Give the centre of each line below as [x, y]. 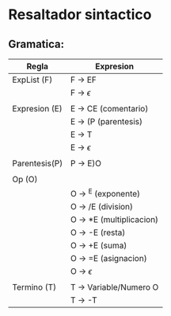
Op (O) [25, 179]
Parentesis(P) [38, 163]
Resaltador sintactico [80, 15]
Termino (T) [34, 287]
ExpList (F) [32, 80]
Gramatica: [36, 44]
